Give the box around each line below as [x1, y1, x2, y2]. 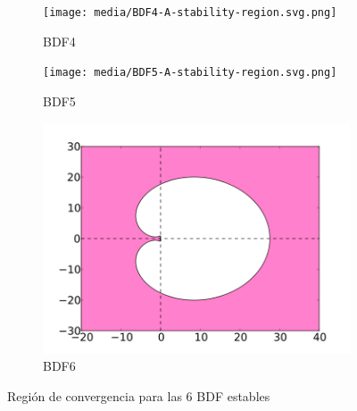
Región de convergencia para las [7, 386, 182, 405]
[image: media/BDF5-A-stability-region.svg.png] [43, 66, 337, 80]
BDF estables [196, 386, 270, 405]
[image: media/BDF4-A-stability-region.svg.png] [43, 6, 337, 19]
